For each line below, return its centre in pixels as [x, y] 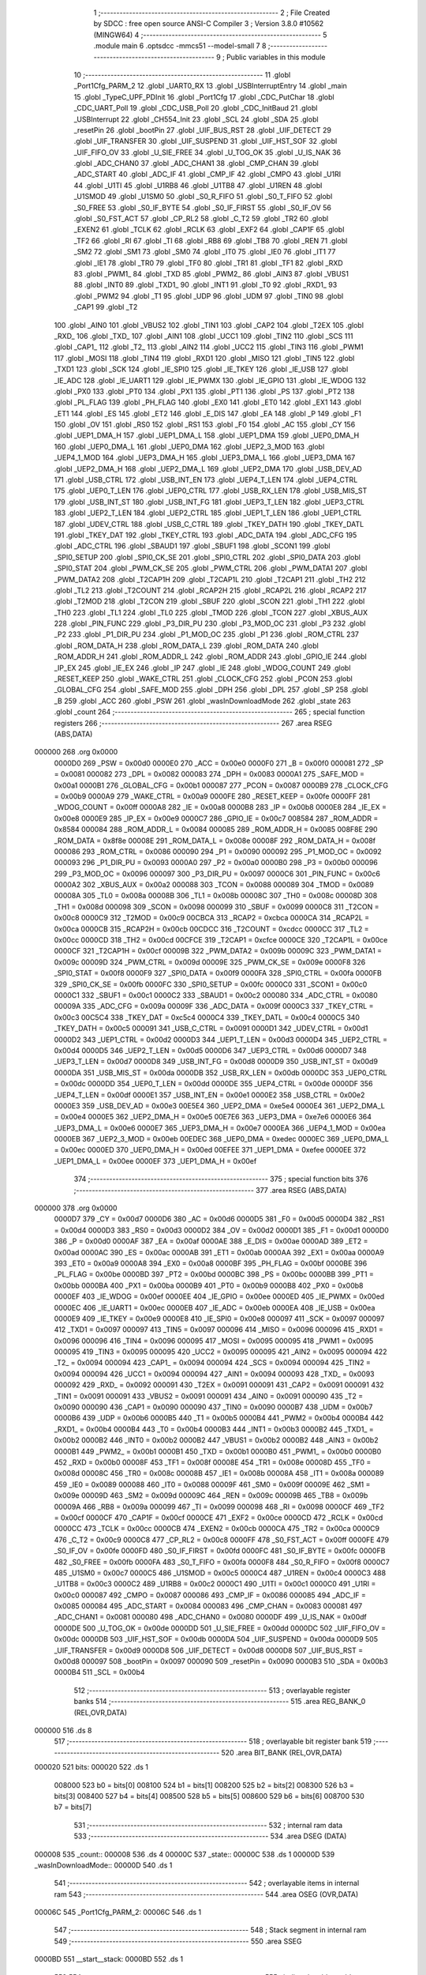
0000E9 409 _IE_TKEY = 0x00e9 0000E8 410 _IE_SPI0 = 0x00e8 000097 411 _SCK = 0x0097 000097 [219, 1319]
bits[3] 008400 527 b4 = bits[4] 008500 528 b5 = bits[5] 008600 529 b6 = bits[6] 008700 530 [209, 1796]
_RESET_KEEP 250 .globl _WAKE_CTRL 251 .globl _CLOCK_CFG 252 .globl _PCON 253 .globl [203, 679]
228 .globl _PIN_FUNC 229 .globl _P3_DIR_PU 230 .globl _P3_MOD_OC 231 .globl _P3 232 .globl [210, 623]
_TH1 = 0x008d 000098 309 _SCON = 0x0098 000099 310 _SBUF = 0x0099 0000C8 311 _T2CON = [217, 907]
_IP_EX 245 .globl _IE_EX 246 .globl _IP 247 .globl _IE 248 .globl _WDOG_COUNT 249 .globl [202, 668]
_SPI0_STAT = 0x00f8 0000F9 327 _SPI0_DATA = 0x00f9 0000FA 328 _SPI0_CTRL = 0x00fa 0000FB [218, 973]
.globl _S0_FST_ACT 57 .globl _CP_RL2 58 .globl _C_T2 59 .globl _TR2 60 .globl [201, 219]
